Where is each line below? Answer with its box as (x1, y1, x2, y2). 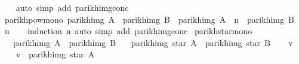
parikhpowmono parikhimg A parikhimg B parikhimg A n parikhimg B (4, 13, 294, 25)
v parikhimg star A (16, 48, 94, 60)
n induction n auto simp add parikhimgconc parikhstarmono (4, 25, 252, 37)
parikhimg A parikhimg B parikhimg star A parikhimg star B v (13, 36, 293, 48)
